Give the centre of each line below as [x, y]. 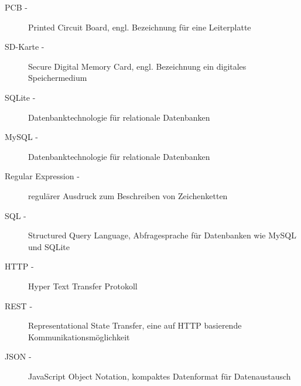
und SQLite [49, 246]
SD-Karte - [25, 47]
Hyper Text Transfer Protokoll [83, 286]
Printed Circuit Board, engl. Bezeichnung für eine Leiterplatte [140, 27]
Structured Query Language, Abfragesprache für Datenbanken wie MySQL [162, 235]
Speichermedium [58, 78]
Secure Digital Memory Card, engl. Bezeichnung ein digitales [137, 66]
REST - [19, 305]
